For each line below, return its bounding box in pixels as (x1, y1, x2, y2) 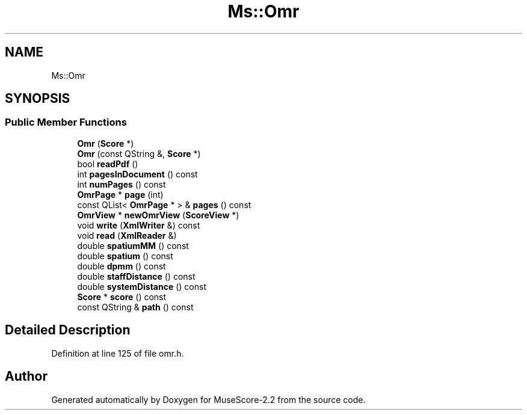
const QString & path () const (77, 301, 194, 312)
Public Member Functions (5, 116, 127, 129)
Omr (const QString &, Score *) (77, 148, 201, 159)
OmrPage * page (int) (77, 189, 164, 200)
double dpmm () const (77, 260, 166, 271)
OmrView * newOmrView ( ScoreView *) (77, 209, 239, 220)
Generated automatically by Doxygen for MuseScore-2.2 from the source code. (51, 394, 366, 405)
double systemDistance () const (77, 281, 207, 292)
